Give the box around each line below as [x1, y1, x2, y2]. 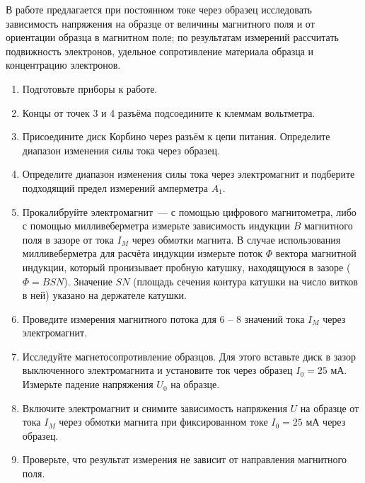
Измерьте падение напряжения [22, 377, 153, 392]
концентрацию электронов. [6, 57, 121, 72]
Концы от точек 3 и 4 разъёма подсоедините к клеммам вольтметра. [22, 105, 315, 120]
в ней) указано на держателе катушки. [22, 288, 187, 302]
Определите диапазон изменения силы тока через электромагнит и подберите [22, 166, 355, 181]
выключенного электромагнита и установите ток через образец [22, 363, 293, 377]
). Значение [64, 273, 112, 288]
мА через [306, 414, 346, 429]
